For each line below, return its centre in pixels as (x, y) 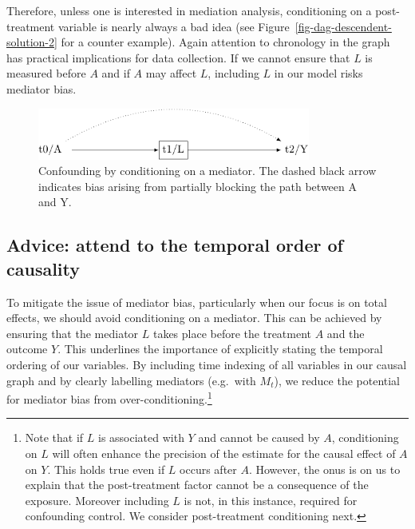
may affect (171, 73)
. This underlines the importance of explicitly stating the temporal (220, 349)
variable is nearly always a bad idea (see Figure (174, 26)
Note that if (54, 438)
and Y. (55, 202)
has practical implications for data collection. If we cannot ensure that (178, 57)
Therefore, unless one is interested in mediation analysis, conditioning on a (189, 10)
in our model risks (318, 73)
